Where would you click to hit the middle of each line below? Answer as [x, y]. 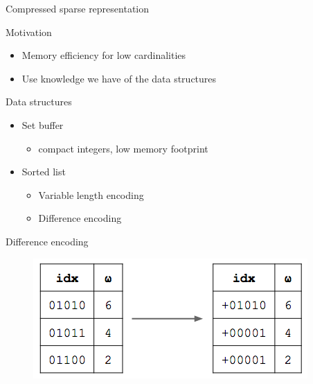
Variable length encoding [91, 194]
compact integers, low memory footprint [123, 148]
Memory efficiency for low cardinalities [104, 55]
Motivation [29, 32]
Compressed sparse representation [78, 8]
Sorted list [44, 172]
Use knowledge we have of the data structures [119, 78]
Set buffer [43, 124]
